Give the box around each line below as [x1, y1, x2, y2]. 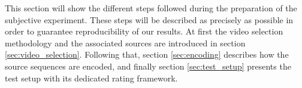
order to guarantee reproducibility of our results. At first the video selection [5, 25, 283, 37]
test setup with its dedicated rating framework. [5, 71, 178, 84]
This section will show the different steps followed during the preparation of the [5, 2, 297, 14]
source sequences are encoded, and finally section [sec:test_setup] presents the [5, 59, 291, 72]
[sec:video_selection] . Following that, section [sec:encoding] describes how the [5, 48, 289, 61]
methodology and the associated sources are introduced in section [5, 36, 246, 49]
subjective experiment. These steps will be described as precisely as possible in [5, 13, 294, 26]
